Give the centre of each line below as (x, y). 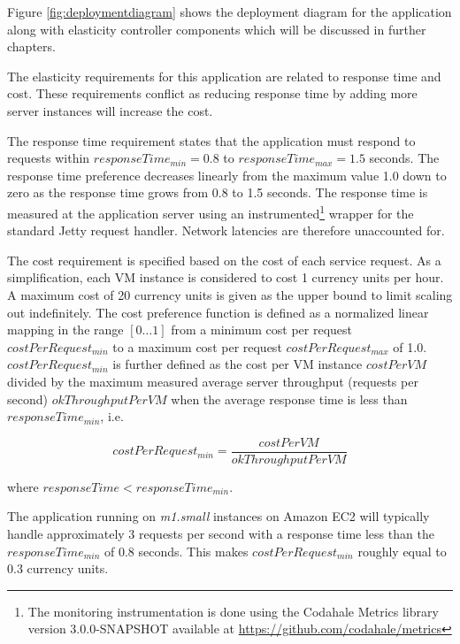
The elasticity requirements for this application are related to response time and (224, 76)
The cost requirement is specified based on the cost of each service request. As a (224, 260)
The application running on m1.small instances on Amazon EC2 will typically (218, 516)
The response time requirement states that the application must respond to (211, 140)
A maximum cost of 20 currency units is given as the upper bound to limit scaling (230, 294)
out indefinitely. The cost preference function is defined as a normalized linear (218, 312)
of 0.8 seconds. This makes (176, 551)
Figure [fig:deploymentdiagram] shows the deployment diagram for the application (230, 11)
